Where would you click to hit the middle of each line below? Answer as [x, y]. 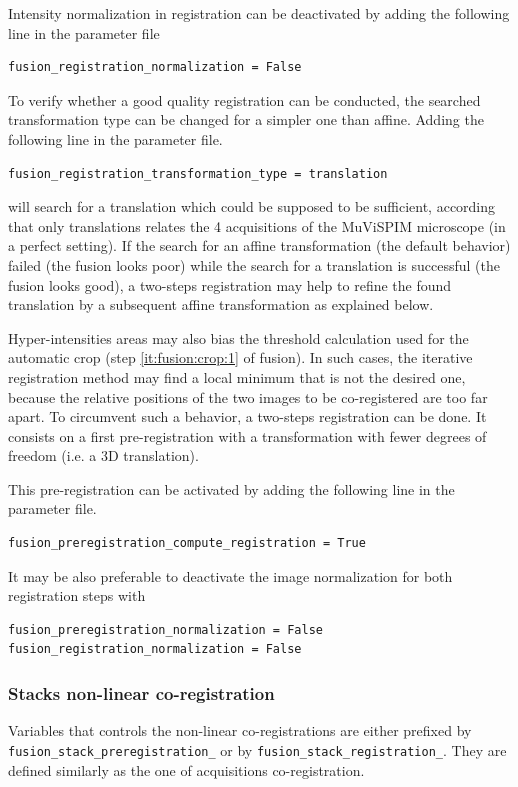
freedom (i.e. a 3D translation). [103, 455]
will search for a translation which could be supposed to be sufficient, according [252, 206]
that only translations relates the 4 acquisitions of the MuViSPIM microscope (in [257, 225]
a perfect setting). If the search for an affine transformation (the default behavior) [259, 245]
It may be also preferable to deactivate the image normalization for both [230, 575]
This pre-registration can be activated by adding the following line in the [231, 488]
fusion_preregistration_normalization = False [165, 629]
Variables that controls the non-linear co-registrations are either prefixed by [240, 730]
